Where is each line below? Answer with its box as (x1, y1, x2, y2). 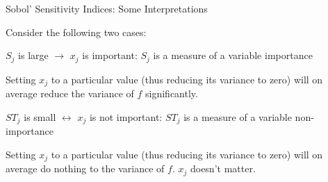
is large (18, 48, 49, 63)
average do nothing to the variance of (6, 161, 165, 176)
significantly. (145, 86, 198, 101)
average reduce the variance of (6, 86, 134, 101)
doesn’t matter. (190, 161, 256, 176)
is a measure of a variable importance (153, 48, 313, 63)
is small (24, 109, 56, 124)
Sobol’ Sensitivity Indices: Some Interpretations (6, 1, 208, 15)
